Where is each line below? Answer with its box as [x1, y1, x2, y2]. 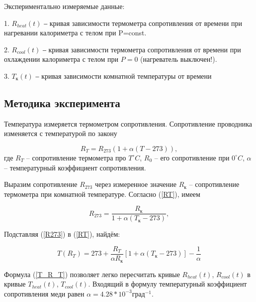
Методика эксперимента [4, 95, 120, 110]
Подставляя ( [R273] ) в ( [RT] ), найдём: [4, 229, 120, 239]
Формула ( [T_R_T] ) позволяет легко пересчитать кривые [4, 269, 180, 279]
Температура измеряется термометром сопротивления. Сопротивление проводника [4, 118, 252, 129]
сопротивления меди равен [4, 288, 85, 299]
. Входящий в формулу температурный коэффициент [88, 279, 247, 289]
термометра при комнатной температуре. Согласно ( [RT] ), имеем [4, 188, 200, 199]
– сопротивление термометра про [26, 152, 126, 162]
